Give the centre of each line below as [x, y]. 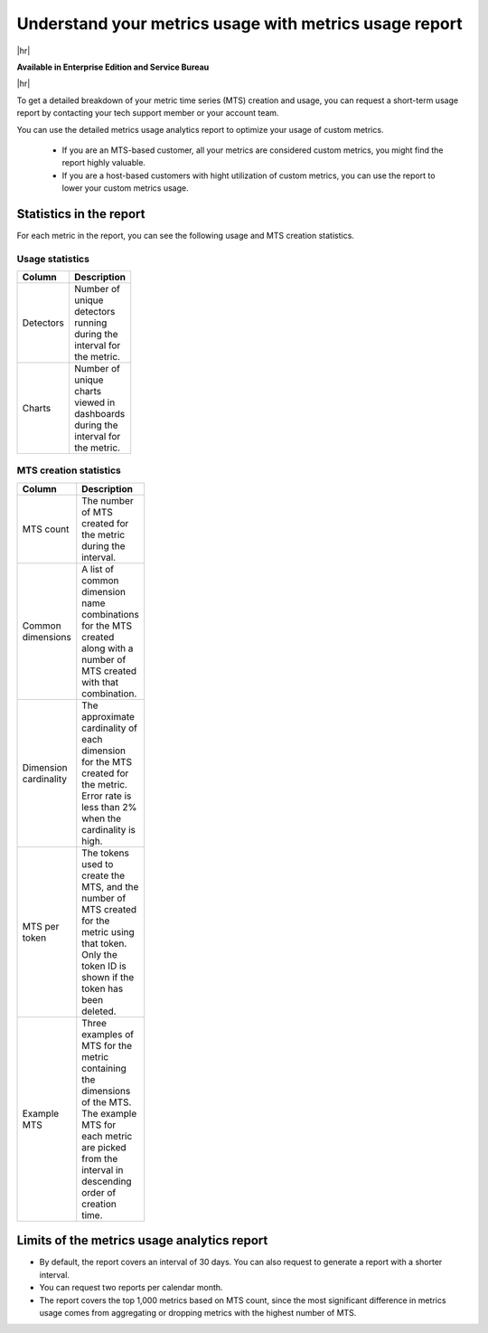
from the [100, 1158]
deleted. [99, 1011]
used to [98, 864]
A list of [98, 569]
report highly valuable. [104, 163]
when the [102, 818]
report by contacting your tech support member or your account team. [148, 113]
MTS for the [107, 1045]
